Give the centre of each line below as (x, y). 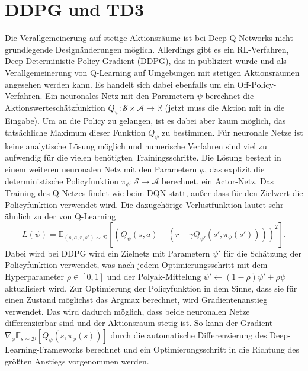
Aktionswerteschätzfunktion (55, 107)
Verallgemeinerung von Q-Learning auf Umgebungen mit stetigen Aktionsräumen (152, 72)
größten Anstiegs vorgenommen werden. (77, 361)
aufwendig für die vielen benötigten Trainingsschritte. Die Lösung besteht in (143, 157)
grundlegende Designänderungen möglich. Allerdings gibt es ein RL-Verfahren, (147, 49)
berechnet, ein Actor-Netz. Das (218, 180)
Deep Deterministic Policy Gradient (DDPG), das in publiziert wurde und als (146, 61)
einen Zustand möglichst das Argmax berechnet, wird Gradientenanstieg (136, 300)
